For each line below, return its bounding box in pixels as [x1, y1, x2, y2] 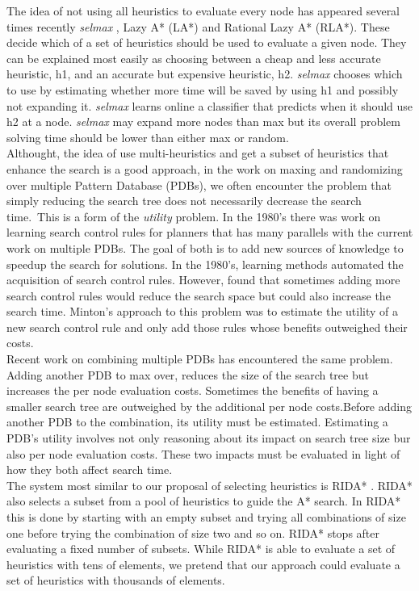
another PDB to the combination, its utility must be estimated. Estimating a [6, 413, 388, 430]
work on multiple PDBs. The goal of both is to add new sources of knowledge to [6, 239, 404, 256]
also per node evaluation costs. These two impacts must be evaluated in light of [6, 445, 400, 462]
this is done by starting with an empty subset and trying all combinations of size [6, 509, 406, 525]
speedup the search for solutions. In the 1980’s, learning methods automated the [6, 255, 404, 272]
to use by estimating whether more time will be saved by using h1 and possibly [6, 81, 399, 98]
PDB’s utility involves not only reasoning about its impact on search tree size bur [6, 430, 411, 446]
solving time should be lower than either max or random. [6, 128, 289, 145]
